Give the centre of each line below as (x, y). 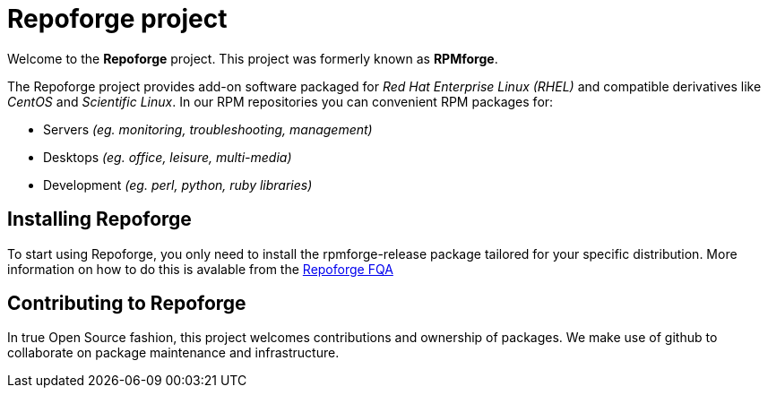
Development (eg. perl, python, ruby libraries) (178, 185)
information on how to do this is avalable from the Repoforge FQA (200, 269)
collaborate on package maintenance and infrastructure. (173, 353)
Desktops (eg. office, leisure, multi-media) (168, 157)
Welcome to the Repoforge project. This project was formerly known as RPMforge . (253, 58)
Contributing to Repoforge (127, 304)
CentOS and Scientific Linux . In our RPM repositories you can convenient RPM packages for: (280, 101)
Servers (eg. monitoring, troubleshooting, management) (208, 129)
